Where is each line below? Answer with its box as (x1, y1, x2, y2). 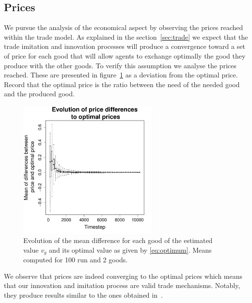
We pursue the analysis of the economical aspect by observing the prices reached (4, 22, 243, 32)
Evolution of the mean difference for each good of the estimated (23, 235, 213, 245)
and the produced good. (4, 89, 75, 99)
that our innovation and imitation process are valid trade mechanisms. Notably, (4, 280, 240, 290)
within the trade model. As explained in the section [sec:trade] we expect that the (4, 31, 248, 42)
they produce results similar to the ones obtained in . (4, 289, 163, 300)
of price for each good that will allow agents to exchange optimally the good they (4, 50, 246, 61)
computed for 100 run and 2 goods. (23, 255, 128, 265)
